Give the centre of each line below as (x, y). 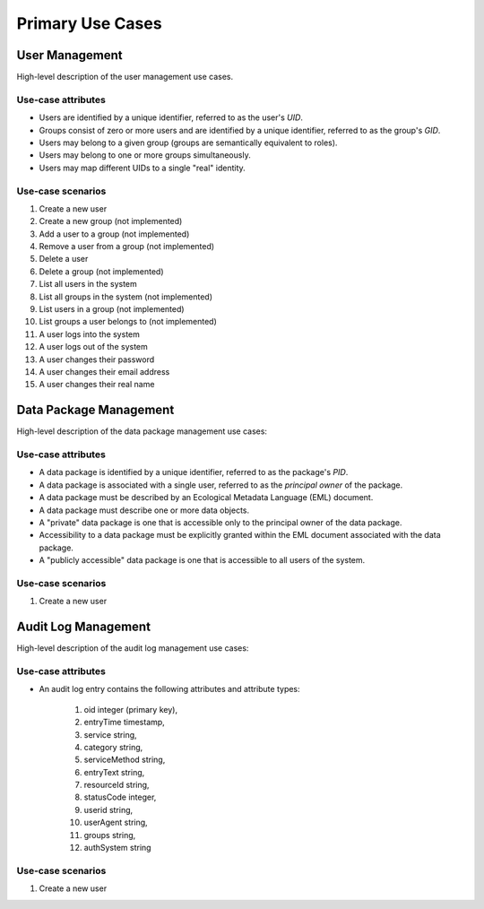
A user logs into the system (90, 334)
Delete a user (64, 259)
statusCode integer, (120, 797)
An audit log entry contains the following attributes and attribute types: (169, 689)
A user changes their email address (104, 371)
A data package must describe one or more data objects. (144, 510)
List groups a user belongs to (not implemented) (128, 322)
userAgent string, (116, 822)
